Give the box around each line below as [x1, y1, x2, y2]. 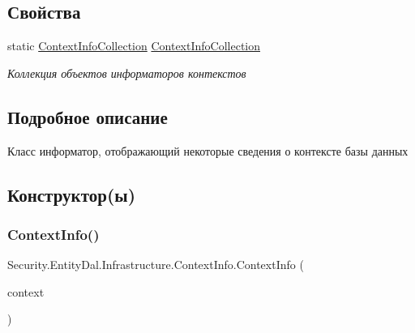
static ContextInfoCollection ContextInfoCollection [7, 37, 261, 54]
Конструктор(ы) [7, 181, 136, 207]
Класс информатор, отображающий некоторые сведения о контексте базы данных [7, 142, 409, 159]
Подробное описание [7, 104, 168, 129]
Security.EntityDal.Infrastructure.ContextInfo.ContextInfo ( [7, 256, 304, 273]
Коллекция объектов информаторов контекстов [7, 64, 246, 81]
